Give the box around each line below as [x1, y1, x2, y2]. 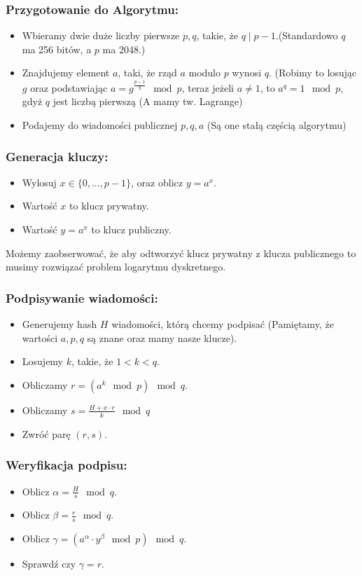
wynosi [232, 65, 262, 80]
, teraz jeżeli [181, 80, 234, 95]
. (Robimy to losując [268, 65, 357, 80]
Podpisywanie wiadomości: [6, 289, 158, 306]
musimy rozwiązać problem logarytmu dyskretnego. [6, 259, 226, 274]
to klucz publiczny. [91, 222, 172, 237]
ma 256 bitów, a [22, 41, 92, 56]
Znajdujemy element [22, 65, 110, 80]
